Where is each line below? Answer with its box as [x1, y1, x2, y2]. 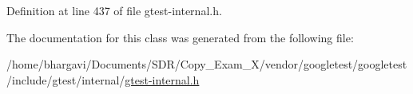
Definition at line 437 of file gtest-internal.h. [6, 2, 222, 18]
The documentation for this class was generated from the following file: [6, 29, 354, 45]
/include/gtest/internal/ [6, 71, 125, 88]
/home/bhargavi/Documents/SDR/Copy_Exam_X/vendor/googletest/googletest [6, 56, 407, 72]
